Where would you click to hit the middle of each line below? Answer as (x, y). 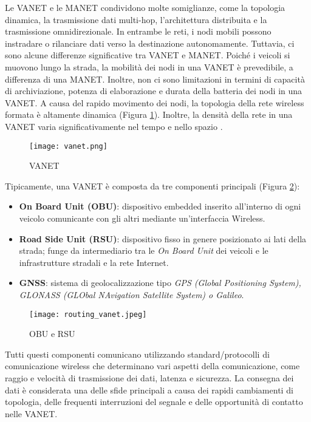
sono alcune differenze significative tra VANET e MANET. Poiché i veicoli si (148, 55)
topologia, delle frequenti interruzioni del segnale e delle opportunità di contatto (154, 402)
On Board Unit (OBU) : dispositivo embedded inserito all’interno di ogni (160, 206)
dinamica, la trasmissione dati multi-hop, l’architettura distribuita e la (136, 19)
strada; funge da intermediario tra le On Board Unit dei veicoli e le (144, 250)
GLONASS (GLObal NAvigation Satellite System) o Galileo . (132, 294)
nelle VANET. (31, 413)
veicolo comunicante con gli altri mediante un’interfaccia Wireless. (142, 218)
